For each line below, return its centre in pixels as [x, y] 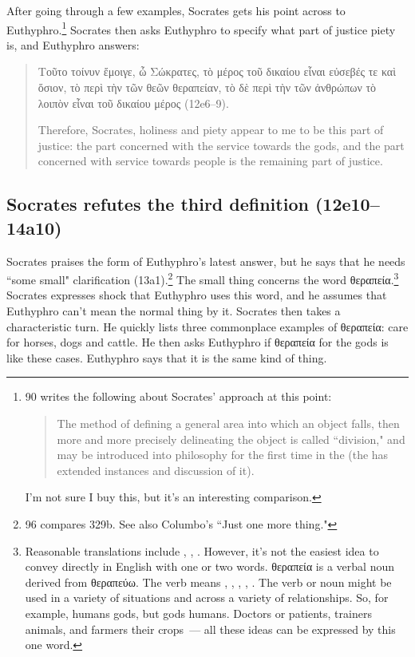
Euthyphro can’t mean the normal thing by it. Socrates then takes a [174, 311]
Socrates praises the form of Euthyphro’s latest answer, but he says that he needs [206, 261]
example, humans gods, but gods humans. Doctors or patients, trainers [198, 613]
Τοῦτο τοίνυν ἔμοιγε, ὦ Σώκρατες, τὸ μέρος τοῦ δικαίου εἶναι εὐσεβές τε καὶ [217, 71]
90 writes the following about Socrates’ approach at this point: [178, 396]
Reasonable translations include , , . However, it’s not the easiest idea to [202, 550]
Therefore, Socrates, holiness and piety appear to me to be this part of [211, 130]
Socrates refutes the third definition [158, 204]
